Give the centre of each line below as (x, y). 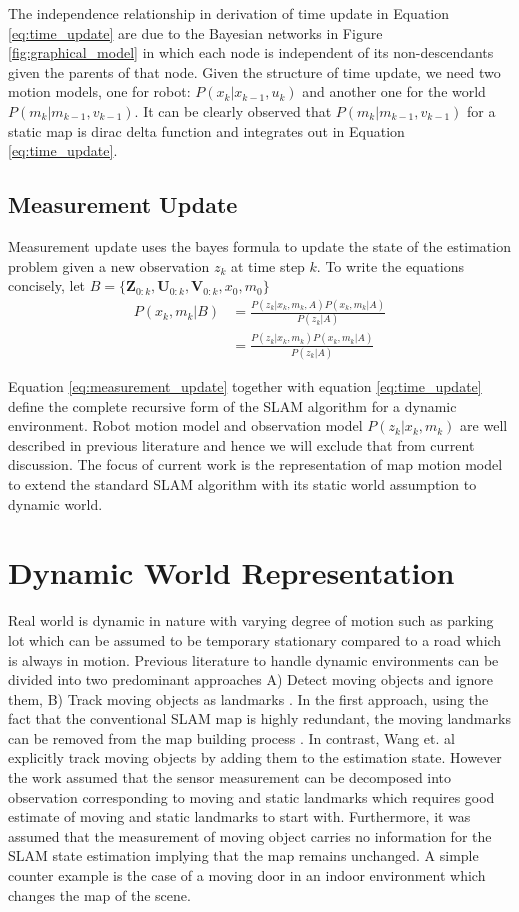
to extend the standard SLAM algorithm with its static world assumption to (242, 484)
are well (484, 425)
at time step (267, 265)
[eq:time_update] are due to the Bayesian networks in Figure (195, 32)
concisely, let (47, 285)
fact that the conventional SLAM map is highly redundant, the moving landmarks (259, 718)
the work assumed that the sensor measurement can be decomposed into (230, 777)
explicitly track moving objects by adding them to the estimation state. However (255, 757)
